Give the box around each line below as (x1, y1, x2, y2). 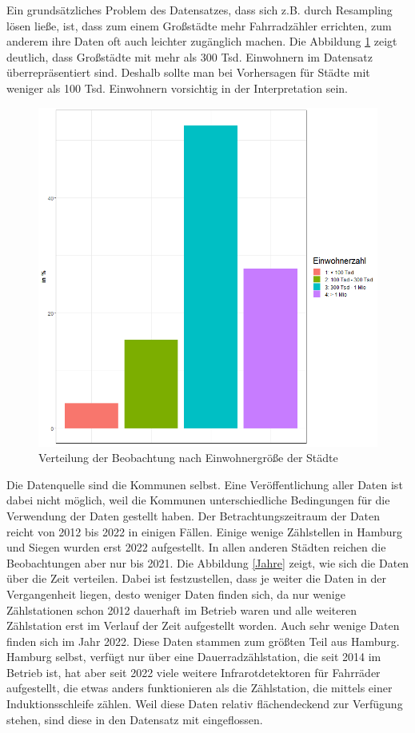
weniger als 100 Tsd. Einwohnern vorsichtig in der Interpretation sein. (6, 79, 348, 96)
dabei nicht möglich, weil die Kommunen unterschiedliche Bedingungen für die (6, 492, 390, 508)
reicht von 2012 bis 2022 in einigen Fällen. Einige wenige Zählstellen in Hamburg (6, 523, 402, 540)
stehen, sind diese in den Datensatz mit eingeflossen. (6, 711, 263, 727)
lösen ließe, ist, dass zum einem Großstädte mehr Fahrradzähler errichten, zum (6, 17, 392, 34)
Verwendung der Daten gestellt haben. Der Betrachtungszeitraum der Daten (6, 507, 381, 524)
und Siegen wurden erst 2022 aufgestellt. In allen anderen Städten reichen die (6, 539, 386, 556)
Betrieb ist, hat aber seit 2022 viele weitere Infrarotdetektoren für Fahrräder (6, 663, 381, 680)
